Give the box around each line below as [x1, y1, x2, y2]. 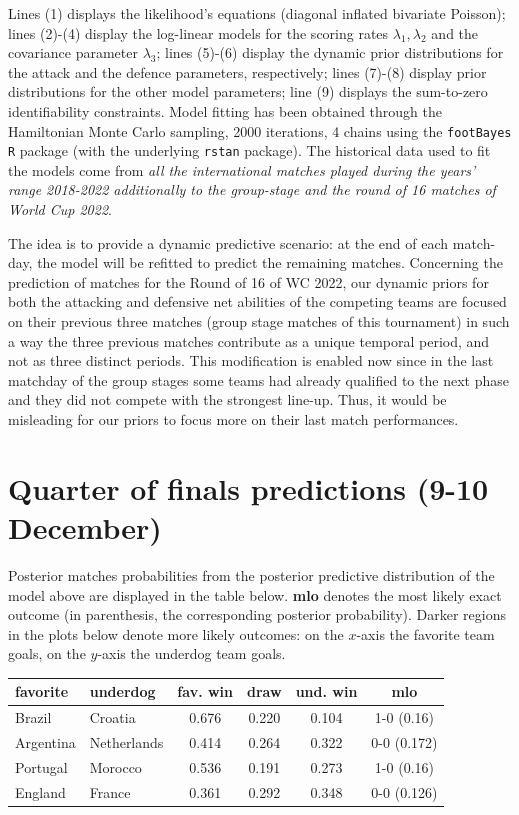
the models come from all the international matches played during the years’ [8, 159, 476, 180]
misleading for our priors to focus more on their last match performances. [8, 409, 459, 429]
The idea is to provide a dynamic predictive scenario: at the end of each [8, 232, 449, 253]
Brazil [15, 707, 52, 728]
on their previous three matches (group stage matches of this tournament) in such [8, 311, 510, 332]
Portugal [15, 756, 68, 777]
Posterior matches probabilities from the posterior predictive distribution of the [8, 564, 495, 585]
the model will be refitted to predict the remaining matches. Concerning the [37, 252, 503, 273]
